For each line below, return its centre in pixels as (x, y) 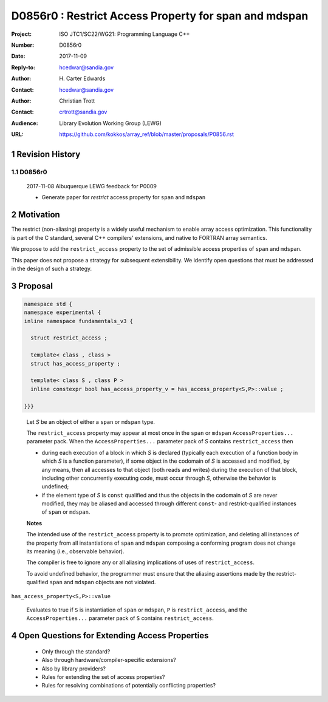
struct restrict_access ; (69, 338)
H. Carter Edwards (82, 78)
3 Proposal (32, 286)
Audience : (25, 123)
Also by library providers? (74, 669)
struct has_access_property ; (76, 363)
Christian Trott (77, 101)
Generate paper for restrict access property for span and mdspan (124, 197)
